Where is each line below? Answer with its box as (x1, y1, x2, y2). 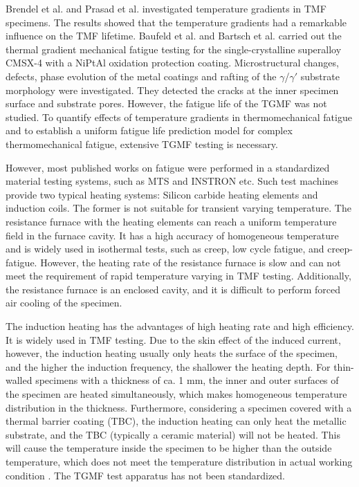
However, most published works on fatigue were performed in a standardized (6, 160, 330, 174)
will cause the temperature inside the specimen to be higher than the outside (6, 441, 332, 455)
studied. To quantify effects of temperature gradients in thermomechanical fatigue (6, 109, 352, 124)
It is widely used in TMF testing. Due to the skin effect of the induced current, (6, 332, 341, 347)
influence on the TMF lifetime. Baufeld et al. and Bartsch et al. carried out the (6, 28, 342, 43)
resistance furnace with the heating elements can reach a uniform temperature (6, 214, 337, 228)
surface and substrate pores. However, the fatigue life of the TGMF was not (6, 96, 327, 111)
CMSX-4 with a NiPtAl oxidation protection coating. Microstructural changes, (6, 55, 339, 70)
